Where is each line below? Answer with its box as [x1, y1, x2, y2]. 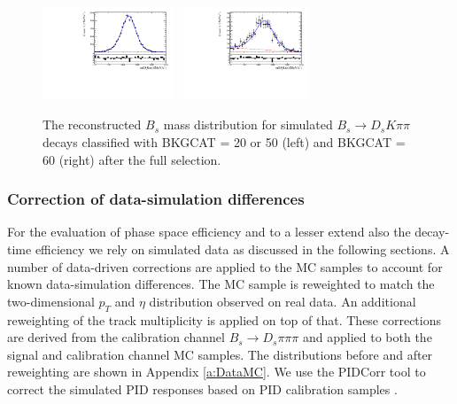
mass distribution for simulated [163, 115, 333, 134]
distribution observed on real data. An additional [149, 291, 416, 310]
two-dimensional [7, 291, 95, 310]
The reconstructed [43, 115, 142, 134]
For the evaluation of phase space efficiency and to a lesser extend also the [7, 222, 411, 241]
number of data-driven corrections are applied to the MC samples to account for [7, 257, 443, 276]
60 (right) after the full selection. [43, 150, 221, 168]
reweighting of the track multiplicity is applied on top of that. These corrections [7, 310, 441, 329]
